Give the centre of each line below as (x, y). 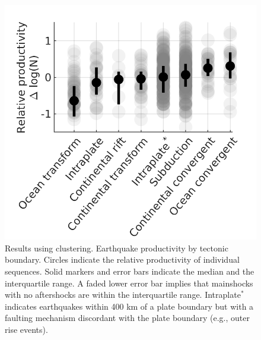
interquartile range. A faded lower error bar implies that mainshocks (129, 283)
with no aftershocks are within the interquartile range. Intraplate (123, 295)
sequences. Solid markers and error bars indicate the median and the (130, 271)
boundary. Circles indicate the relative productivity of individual (122, 259)
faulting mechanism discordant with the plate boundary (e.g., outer (127, 318)
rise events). (26, 329)
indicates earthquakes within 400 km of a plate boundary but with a (129, 306)
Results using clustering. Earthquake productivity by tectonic (117, 248)
